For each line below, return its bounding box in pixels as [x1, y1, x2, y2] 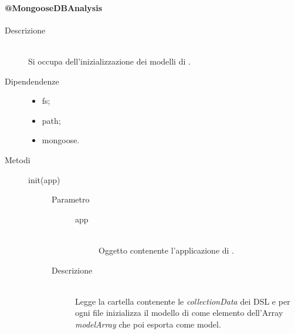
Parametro [52, 193, 90, 205]
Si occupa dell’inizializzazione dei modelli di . [28, 55, 191, 67]
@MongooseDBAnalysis [5, 1, 103, 14]
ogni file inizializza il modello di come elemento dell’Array [75, 306, 283, 319]
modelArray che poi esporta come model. [75, 318, 221, 330]
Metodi [5, 153, 30, 166]
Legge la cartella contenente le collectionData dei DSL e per [75, 295, 290, 307]
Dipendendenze [5, 75, 59, 87]
